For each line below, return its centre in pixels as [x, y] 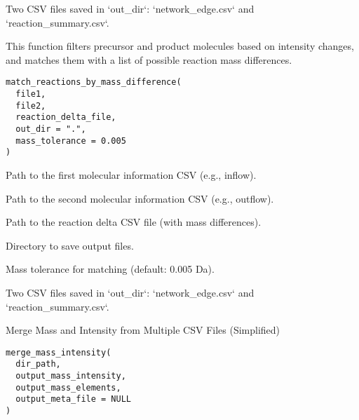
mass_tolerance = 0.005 [71, 141]
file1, [31, 94]
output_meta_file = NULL [73, 399]
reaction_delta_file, [66, 117]
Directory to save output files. [70, 245]
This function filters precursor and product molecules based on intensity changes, [180, 46]
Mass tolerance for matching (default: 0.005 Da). [110, 269]
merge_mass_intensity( [59, 352]
